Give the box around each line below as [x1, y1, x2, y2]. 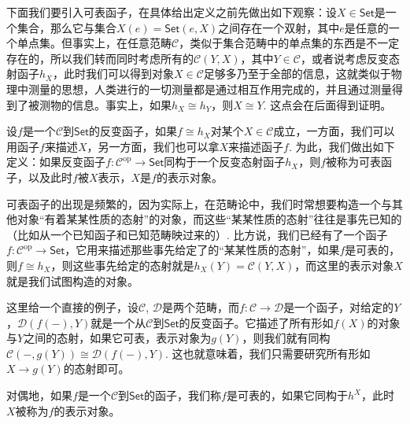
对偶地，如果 [6, 387, 72, 404]
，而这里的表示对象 [294, 256, 394, 273]
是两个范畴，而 [161, 299, 239, 315]
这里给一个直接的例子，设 [6, 299, 139, 315]
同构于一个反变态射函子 [164, 153, 286, 170]
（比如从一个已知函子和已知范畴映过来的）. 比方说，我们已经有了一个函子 [6, 226, 388, 242]
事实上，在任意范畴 [72, 35, 172, 51]
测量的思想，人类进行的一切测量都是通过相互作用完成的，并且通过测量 [28, 80, 392, 97]
